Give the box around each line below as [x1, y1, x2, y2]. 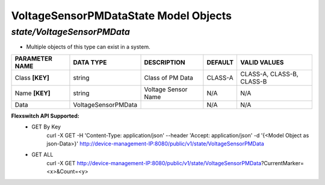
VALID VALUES [240, 58, 284, 66]
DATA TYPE [73, 58, 107, 66]
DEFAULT [206, 58, 234, 66]
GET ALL [31, 151, 54, 159]
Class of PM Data [144, 73, 194, 82]
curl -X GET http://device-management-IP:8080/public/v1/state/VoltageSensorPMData [46, 159, 262, 166]
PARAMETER [14, 54, 52, 62]
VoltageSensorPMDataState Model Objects [11, 9, 232, 22]
